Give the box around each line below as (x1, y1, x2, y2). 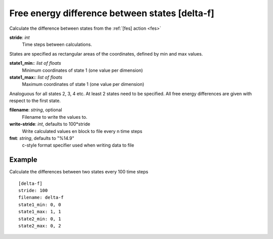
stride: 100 (18, 187, 48, 194)
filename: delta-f (18, 195, 64, 201)
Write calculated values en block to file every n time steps (22, 128, 143, 134)
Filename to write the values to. (22, 114, 87, 120)
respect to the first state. (9, 98, 61, 104)
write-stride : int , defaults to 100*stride (9, 121, 90, 127)
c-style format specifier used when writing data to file (22, 142, 134, 149)
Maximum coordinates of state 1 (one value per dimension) (22, 81, 145, 87)
